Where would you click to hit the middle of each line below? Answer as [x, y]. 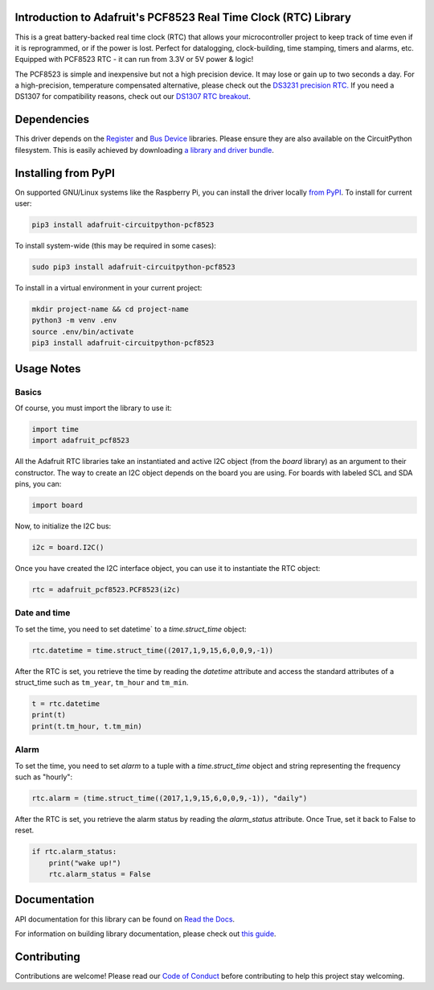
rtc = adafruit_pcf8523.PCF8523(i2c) [106, 589]
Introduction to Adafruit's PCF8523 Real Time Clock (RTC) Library [183, 17]
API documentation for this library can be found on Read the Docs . [125, 919]
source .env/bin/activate [83, 331]
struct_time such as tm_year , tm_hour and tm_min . [102, 683]
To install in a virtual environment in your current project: [108, 288]
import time [55, 429]
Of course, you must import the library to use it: [93, 408]
